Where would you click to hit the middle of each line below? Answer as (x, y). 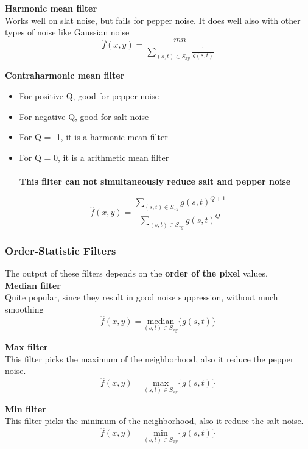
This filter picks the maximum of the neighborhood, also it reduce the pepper (149, 359)
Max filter (26, 347)
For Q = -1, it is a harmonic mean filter (93, 137)
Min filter (26, 408)
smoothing (24, 309)
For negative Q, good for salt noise (84, 116)
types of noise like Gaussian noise (67, 32)
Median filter (33, 285)
